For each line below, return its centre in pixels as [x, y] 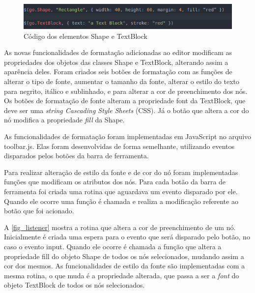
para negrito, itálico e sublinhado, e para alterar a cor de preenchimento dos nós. [126, 91]
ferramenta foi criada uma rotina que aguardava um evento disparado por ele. [121, 191]
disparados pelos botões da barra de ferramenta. [76, 156]
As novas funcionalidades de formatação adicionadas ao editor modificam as [118, 52]
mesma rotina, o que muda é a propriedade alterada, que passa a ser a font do [122, 275]
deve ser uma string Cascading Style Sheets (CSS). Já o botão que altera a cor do [127, 110]
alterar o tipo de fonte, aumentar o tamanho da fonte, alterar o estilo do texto [122, 81]
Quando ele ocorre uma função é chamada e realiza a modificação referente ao [121, 201]
